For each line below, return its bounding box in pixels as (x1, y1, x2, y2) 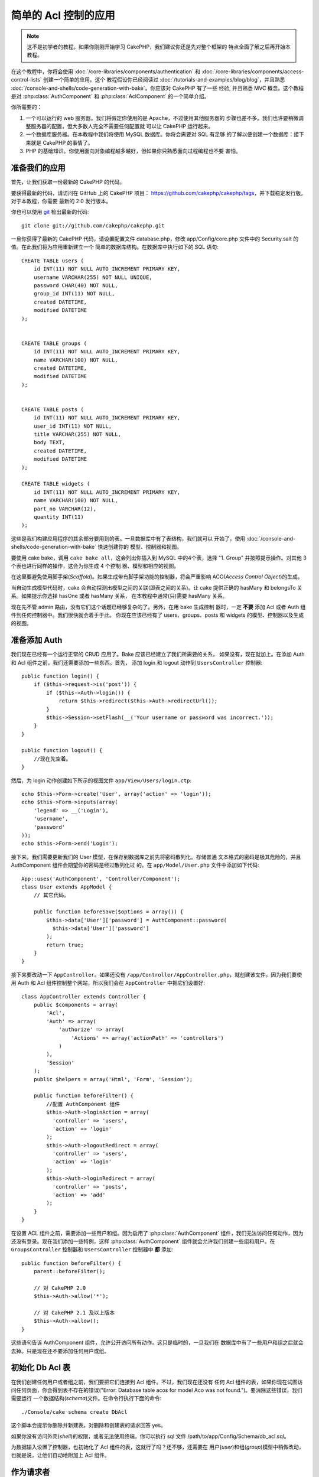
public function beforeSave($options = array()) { (33, 909, 184, 915)
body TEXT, (33, 439, 66, 446)
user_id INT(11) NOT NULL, (33, 422, 112, 430)
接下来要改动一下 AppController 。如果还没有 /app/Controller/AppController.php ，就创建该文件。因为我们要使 (11, 971, 302, 978)
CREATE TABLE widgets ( (21, 480, 90, 487)
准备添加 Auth (11, 635, 63, 645)
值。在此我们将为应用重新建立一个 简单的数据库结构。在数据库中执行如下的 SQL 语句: (11, 243, 219, 250)
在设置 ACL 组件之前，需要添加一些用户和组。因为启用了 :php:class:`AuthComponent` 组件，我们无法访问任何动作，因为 (11, 1229, 304, 1237)
